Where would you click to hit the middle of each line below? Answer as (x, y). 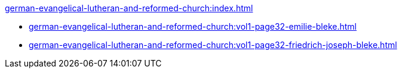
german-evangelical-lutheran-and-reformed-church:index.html (129, 8)
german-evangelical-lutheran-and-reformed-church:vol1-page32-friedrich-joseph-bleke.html (213, 45)
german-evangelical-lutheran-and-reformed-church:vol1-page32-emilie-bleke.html (193, 26)
